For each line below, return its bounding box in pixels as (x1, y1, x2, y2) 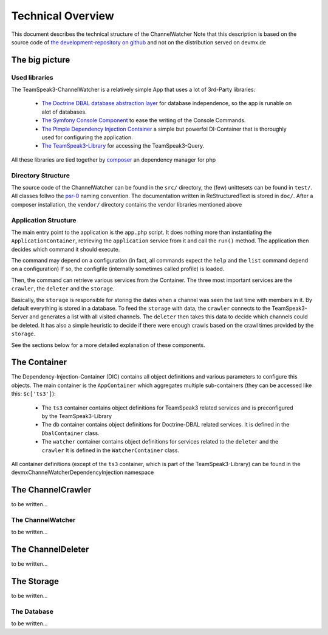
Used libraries (11, 73, 54, 81)
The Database (11, 608, 54, 616)
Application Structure (11, 216, 77, 224)
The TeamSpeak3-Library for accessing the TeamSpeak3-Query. (41, 142, 205, 149)
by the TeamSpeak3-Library (41, 413, 112, 420)
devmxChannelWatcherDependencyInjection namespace (11, 469, 154, 476)
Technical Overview (11, 9, 115, 22)
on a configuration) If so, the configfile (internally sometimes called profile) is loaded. (11, 265, 225, 273)
